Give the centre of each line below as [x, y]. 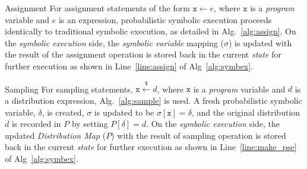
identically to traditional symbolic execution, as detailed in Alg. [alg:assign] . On [151, 31]
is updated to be [124, 112]
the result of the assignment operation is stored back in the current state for [143, 54]
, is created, [63, 112]
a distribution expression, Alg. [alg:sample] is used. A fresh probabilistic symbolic [153, 100]
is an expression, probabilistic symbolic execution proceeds [165, 19]
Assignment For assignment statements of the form [97, 8]
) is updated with [260, 42]
